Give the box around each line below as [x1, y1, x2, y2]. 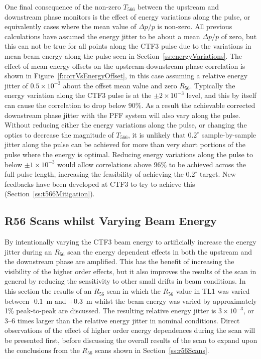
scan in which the [106, 286, 161, 296]
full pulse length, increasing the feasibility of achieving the [5, 169, 184, 179]
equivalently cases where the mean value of [5, 21, 137, 32]
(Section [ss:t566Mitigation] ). [5, 188, 95, 199]
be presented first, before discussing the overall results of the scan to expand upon [5, 335, 257, 345]
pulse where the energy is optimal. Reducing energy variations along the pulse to [5, 149, 253, 159]
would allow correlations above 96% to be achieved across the [57, 159, 246, 169]
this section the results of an [5, 286, 92, 296]
